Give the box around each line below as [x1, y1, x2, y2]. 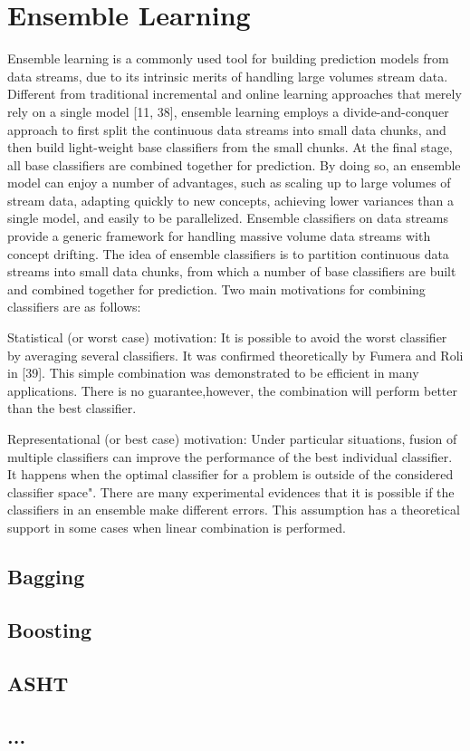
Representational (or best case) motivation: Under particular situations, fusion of [7, 429, 457, 448]
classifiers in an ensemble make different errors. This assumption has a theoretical [7, 500, 460, 519]
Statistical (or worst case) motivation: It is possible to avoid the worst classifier [7, 328, 447, 347]
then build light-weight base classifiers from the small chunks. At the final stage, [7, 138, 453, 157]
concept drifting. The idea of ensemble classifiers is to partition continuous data [7, 244, 449, 263]
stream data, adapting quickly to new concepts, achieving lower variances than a [7, 190, 455, 209]
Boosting [7, 615, 92, 643]
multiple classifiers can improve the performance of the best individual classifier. [7, 447, 453, 466]
